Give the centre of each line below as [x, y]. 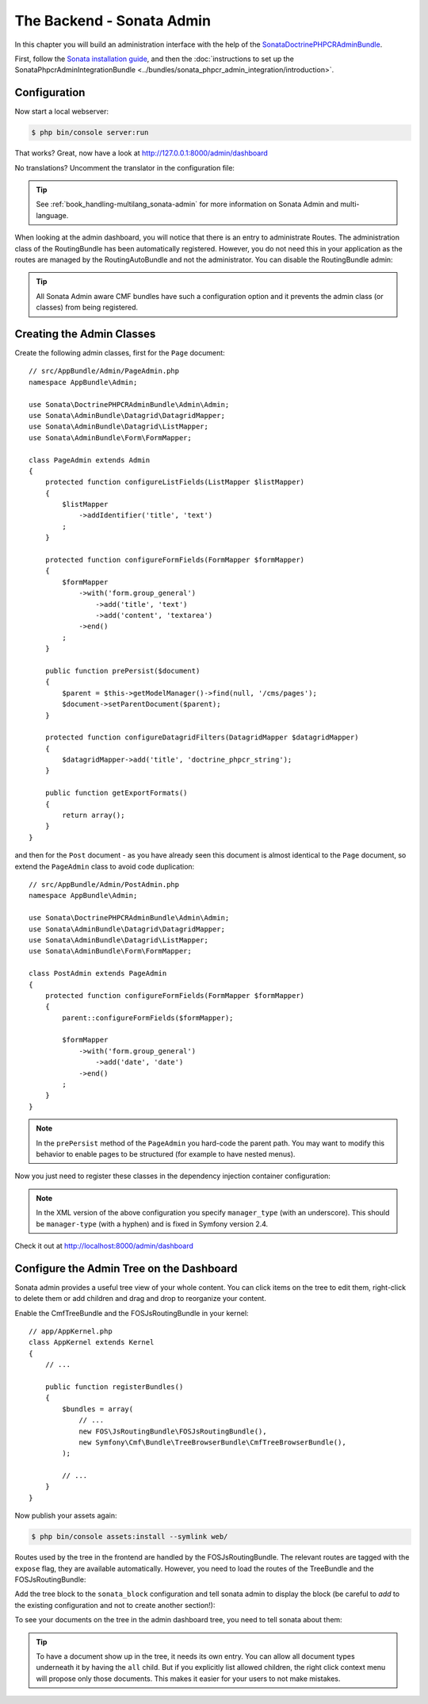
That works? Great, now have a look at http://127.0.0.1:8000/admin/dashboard [141, 153]
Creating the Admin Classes [85, 334]
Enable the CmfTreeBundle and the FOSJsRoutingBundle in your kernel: [132, 1313]
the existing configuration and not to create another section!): [115, 1605]
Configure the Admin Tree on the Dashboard [126, 1268]
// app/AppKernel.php [71, 1332]
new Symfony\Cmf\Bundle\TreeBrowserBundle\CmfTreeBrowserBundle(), [212, 1442]
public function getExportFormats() [116, 793]
